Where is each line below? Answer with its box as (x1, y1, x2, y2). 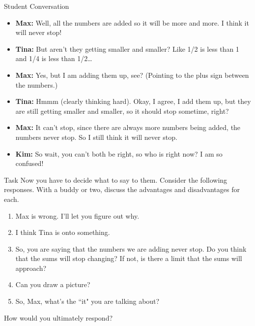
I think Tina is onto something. (15, 227, 110, 237)
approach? (15, 262, 47, 273)
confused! (15, 158, 44, 168)
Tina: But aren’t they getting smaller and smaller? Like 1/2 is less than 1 (15, 43, 239, 54)
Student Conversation (4, 1, 69, 11)
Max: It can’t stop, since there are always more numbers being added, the (15, 122, 241, 132)
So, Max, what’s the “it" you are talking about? (15, 296, 160, 306)
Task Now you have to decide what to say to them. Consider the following (4, 174, 227, 185)
